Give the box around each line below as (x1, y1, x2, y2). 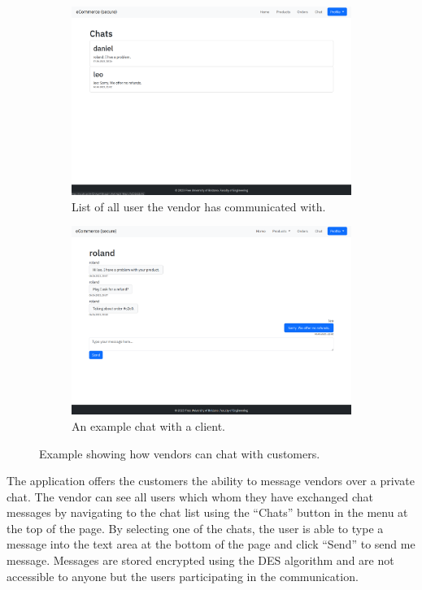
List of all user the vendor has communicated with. (72, 197, 326, 215)
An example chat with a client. (72, 417, 225, 434)
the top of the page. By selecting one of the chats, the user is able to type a (7, 519, 384, 536)
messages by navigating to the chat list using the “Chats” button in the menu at (7, 504, 408, 521)
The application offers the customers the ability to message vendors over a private (7, 472, 415, 489)
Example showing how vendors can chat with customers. (39, 445, 320, 462)
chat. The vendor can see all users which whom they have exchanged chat (7, 488, 373, 505)
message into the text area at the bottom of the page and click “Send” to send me (7, 536, 415, 553)
